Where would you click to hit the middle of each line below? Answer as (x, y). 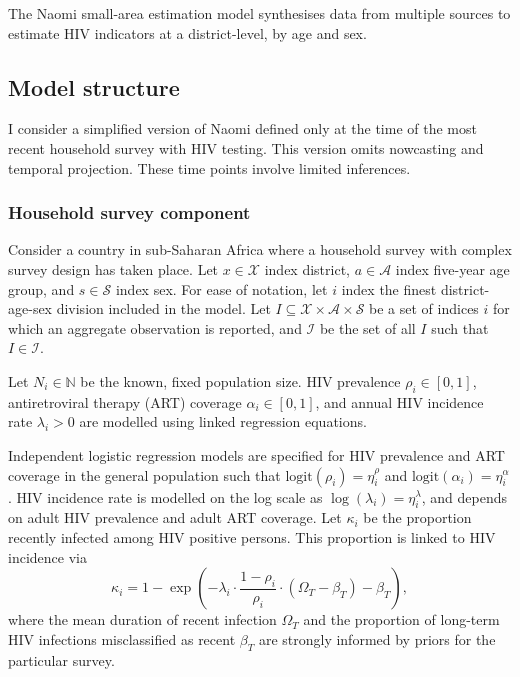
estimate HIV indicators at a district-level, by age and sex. (187, 32)
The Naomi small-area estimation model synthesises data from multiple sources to (259, 13)
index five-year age (452, 268)
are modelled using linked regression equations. (223, 421)
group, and (41, 288)
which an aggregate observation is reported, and (155, 327)
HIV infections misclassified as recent (122, 638)
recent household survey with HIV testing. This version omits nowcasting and (246, 147)
